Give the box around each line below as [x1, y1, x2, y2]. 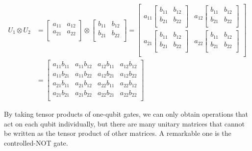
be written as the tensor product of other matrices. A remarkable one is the [4, 128, 231, 138]
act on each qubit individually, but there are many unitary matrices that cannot [4, 118, 245, 128]
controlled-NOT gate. [4, 137, 68, 148]
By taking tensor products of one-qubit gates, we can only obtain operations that [4, 109, 249, 119]
